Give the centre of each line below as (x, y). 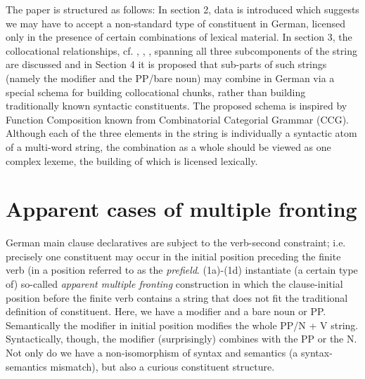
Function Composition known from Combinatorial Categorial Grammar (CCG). (177, 119)
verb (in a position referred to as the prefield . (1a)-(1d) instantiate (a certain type (182, 270)
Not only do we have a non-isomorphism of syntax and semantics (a (152, 352)
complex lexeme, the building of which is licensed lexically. (132, 160)
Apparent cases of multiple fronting (181, 209)
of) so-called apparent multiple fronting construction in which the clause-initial (174, 284)
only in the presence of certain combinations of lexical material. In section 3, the (179, 37)
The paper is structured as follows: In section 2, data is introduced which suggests (182, 9)
